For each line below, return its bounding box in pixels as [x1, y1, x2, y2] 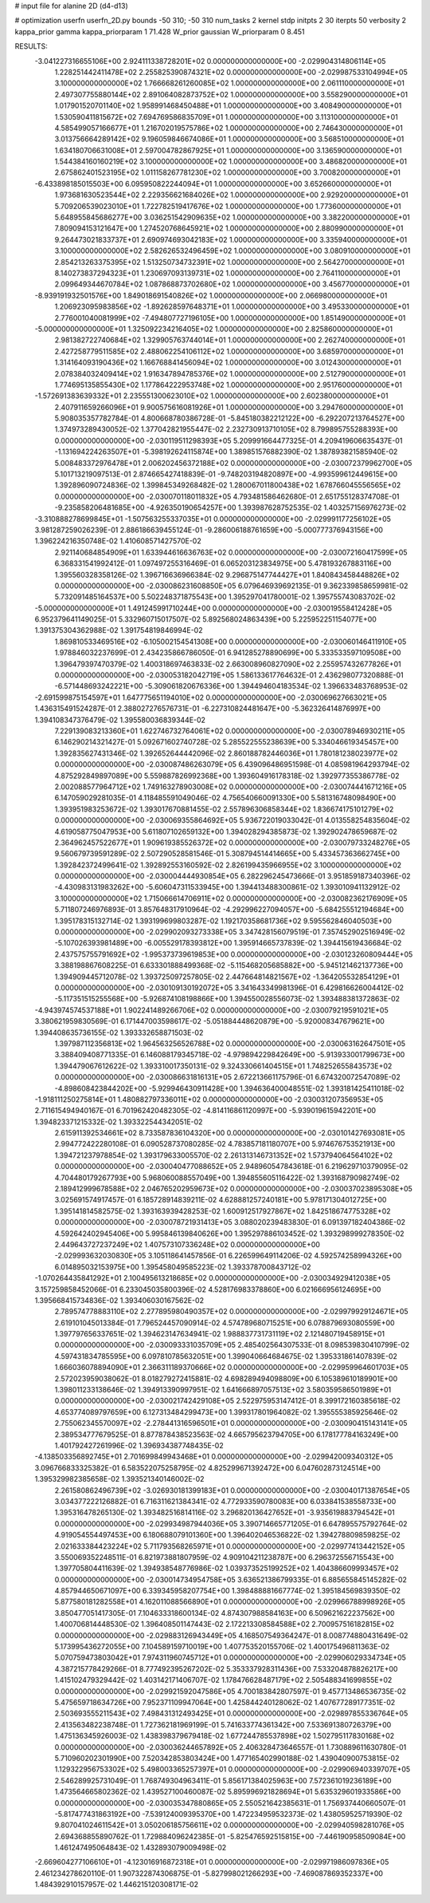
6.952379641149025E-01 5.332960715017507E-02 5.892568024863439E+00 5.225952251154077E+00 [34, 614, 377, 624]
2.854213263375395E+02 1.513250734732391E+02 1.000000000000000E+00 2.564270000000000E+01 [54, 257, 405, 266]
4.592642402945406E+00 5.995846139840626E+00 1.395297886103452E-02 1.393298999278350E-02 [54, 1229, 405, 1238]
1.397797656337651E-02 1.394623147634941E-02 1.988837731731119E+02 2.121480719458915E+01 [54, 1329, 385, 1339]
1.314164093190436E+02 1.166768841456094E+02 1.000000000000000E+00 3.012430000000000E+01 [54, 357, 402, 367]
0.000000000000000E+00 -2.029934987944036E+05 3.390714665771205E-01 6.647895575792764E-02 [54, 1518, 408, 1528]
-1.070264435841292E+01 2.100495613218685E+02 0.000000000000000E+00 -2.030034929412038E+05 [34, 1273, 391, 1283]
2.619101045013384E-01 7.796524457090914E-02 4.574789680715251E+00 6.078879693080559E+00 [54, 1317, 395, 1328]
